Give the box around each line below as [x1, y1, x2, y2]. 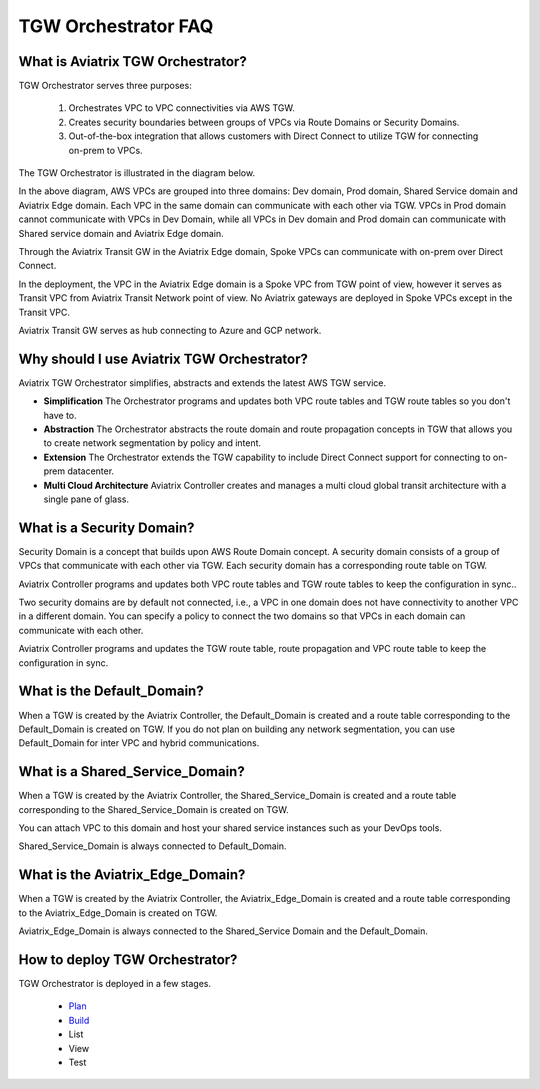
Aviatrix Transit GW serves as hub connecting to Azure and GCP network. [18, 324, 322, 336]
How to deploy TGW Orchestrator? [18, 951, 238, 968]
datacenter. [66, 465, 115, 477]
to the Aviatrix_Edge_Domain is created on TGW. [18, 906, 218, 919]
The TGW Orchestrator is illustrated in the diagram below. [18, 167, 255, 179]
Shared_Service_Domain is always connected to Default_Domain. [18, 840, 287, 852]
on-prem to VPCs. [68, 144, 144, 156]
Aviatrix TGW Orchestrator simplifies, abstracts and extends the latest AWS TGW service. [18, 376, 387, 389]
